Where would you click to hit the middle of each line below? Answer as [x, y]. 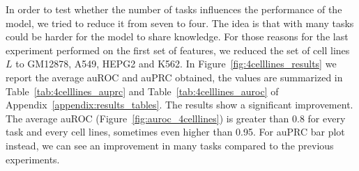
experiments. [33, 159]
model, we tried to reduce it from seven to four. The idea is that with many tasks [180, 23]
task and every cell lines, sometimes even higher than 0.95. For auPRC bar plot [175, 132]
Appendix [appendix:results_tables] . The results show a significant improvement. [179, 105]
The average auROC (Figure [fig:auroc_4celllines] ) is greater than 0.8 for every [176, 118]
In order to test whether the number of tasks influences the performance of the [174, 9]
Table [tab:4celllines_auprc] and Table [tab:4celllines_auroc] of [142, 91]
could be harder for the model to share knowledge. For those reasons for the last [177, 36]
